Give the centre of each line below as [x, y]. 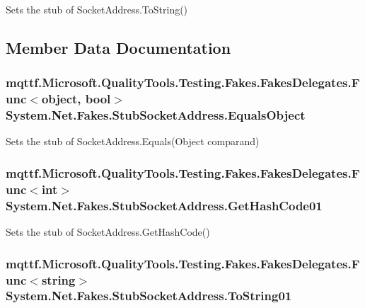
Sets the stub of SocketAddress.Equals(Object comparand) [133, 141]
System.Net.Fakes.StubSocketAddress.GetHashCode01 [164, 205]
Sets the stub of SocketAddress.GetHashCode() [108, 232]
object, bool [76, 99]
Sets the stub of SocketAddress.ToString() [97, 9]
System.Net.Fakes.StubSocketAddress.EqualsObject [156, 115]
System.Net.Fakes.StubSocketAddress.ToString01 [149, 296]
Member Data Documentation [118, 47]
